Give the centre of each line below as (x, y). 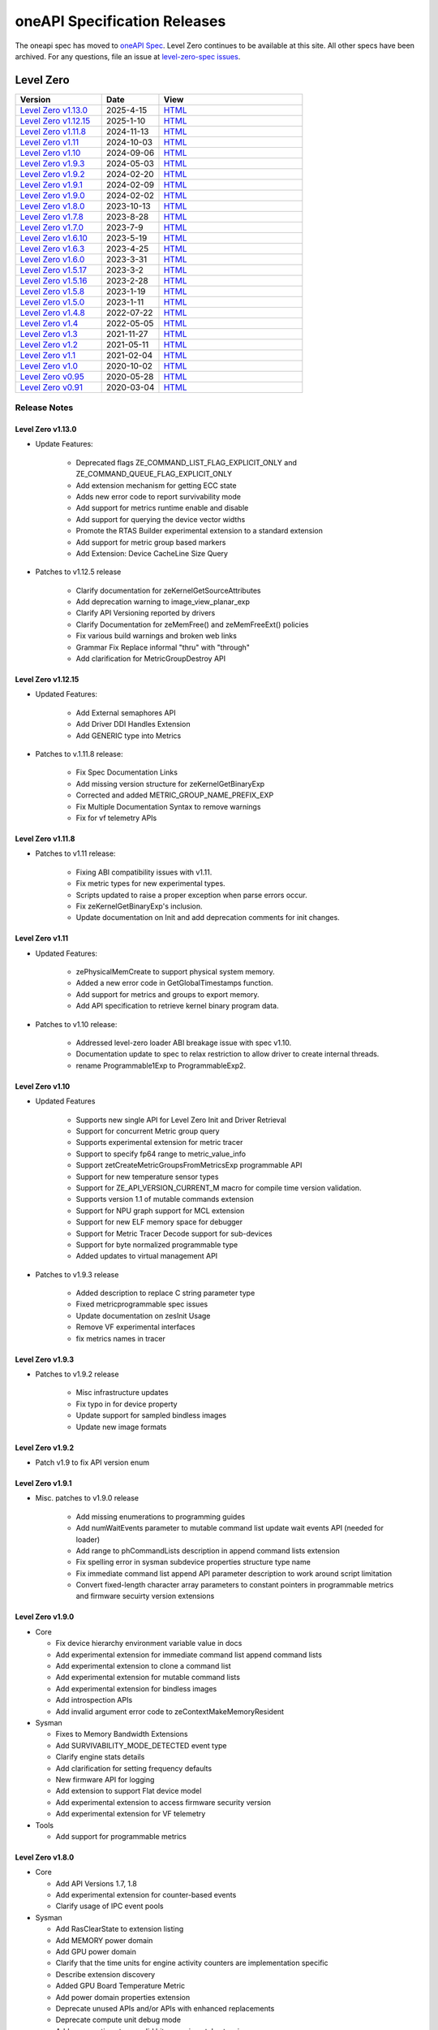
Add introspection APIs (94, 1700)
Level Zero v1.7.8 (52, 217)
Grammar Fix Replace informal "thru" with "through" (163, 647)
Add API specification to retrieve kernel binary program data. (177, 1006)
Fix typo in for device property (127, 1404)
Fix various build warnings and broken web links (156, 636)
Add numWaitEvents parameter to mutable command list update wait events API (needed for (230, 1528)
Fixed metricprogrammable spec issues (142, 1304)
